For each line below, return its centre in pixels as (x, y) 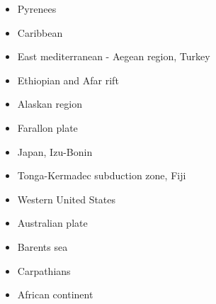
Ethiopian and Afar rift (68, 80)
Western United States (67, 199)
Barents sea (42, 246)
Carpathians (44, 270)
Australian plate (52, 223)
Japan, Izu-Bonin (55, 151)
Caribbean (40, 32)
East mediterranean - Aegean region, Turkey (114, 56)
